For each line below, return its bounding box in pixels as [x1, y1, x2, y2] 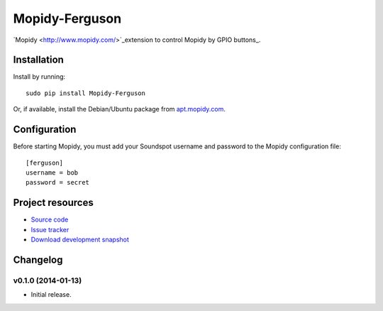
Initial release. [30, 290, 72, 299]
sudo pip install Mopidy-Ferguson [26, 89, 145, 97]
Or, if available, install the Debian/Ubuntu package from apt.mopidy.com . [13, 105, 226, 114]
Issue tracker [30, 225, 70, 234]
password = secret [26, 178, 90, 187]
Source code [30, 215, 69, 224]
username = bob [26, 168, 79, 177]
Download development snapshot [30, 235, 129, 244]
